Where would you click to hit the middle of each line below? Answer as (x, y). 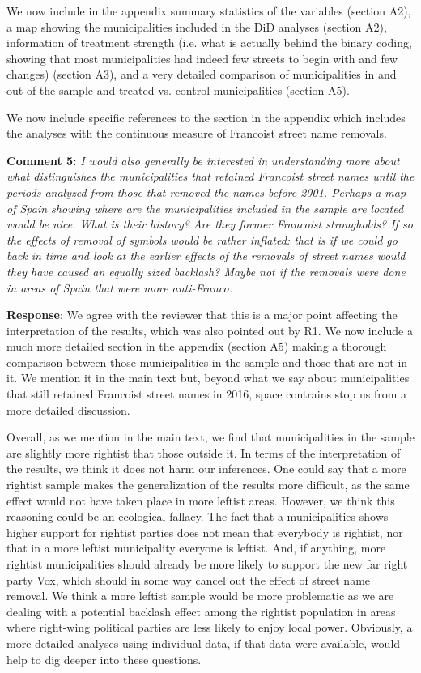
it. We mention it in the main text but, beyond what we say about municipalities (208, 378)
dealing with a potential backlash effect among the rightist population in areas (201, 611)
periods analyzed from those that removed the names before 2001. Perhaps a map (206, 192)
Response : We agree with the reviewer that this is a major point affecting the (202, 315)
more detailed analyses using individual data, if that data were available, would (204, 643)
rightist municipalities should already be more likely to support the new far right (207, 564)
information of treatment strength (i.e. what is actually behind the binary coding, (209, 43)
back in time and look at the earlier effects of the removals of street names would (206, 256)
